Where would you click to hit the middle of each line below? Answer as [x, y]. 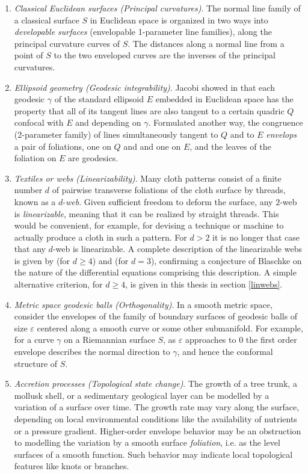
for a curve [34, 340]
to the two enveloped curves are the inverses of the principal [165, 55]
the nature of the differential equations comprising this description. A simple [155, 272]
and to [242, 134]
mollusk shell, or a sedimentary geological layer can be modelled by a [142, 395]
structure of [36, 363]
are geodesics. [93, 158]
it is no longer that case [256, 237]
